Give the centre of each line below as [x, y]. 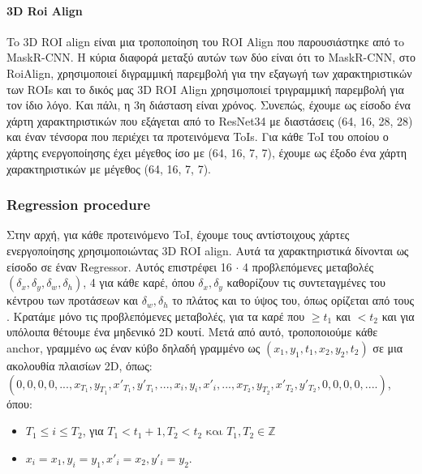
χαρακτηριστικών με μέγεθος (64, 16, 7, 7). [109, 168]
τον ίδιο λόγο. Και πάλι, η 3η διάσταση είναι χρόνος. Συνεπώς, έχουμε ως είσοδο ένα [209, 105]
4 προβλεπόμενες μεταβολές [308, 266]
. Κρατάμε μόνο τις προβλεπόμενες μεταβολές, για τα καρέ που [156, 316]
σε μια [388, 347]
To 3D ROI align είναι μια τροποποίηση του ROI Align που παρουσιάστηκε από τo [205, 41]
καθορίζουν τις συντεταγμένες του [306, 282]
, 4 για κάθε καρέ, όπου [139, 282]
